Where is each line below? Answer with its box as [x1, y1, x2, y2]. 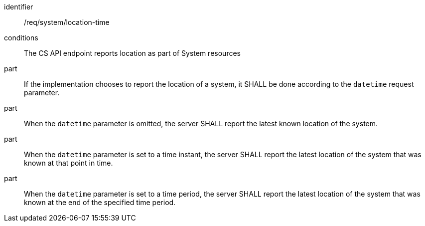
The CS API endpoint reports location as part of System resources [24, 49, 241, 57]
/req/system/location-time [24, 18, 110, 26]
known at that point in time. [24, 159, 113, 167]
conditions [4, 33, 38, 42]
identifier [4, 2, 33, 11]
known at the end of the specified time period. [24, 198, 176, 207]
